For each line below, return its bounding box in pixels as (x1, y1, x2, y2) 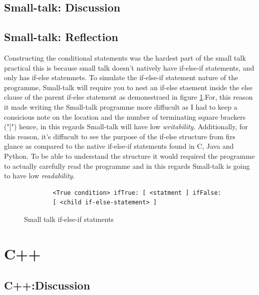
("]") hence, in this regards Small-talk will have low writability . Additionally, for (4, 121, 248, 132)
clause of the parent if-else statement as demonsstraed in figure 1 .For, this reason (4, 92, 253, 102)
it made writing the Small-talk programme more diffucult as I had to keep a (4, 101, 237, 112)
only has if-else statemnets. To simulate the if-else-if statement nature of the (4, 72, 238, 83)
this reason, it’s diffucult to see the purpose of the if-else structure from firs (4, 131, 235, 141)
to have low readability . (4, 170, 75, 181)
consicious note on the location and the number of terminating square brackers (4, 111, 246, 122)
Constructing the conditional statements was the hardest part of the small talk (4, 52, 246, 63)
